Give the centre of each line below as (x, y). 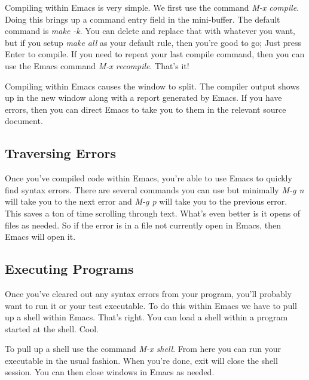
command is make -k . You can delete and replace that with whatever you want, (150, 31)
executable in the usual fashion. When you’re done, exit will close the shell (141, 360)
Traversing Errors (61, 153)
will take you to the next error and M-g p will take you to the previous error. (146, 201)
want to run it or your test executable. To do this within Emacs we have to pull (151, 305)
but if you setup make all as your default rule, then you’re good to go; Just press (153, 42)
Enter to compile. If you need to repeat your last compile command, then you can (155, 54)
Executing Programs (69, 269)
